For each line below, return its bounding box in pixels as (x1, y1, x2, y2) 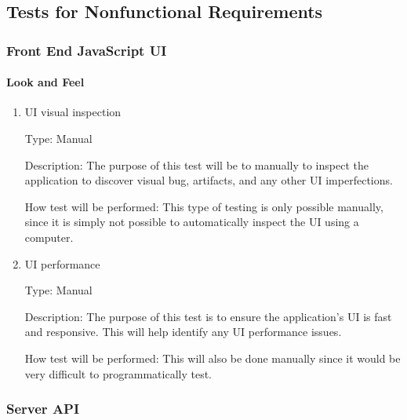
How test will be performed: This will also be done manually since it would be (24, 349, 401, 366)
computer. (24, 228, 74, 245)
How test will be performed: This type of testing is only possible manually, (24, 198, 383, 214)
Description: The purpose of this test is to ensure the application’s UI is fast (24, 308, 392, 324)
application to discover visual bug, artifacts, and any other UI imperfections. (24, 172, 393, 188)
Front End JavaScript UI (6, 40, 167, 60)
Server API (6, 399, 80, 418)
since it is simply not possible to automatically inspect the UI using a (24, 214, 359, 230)
